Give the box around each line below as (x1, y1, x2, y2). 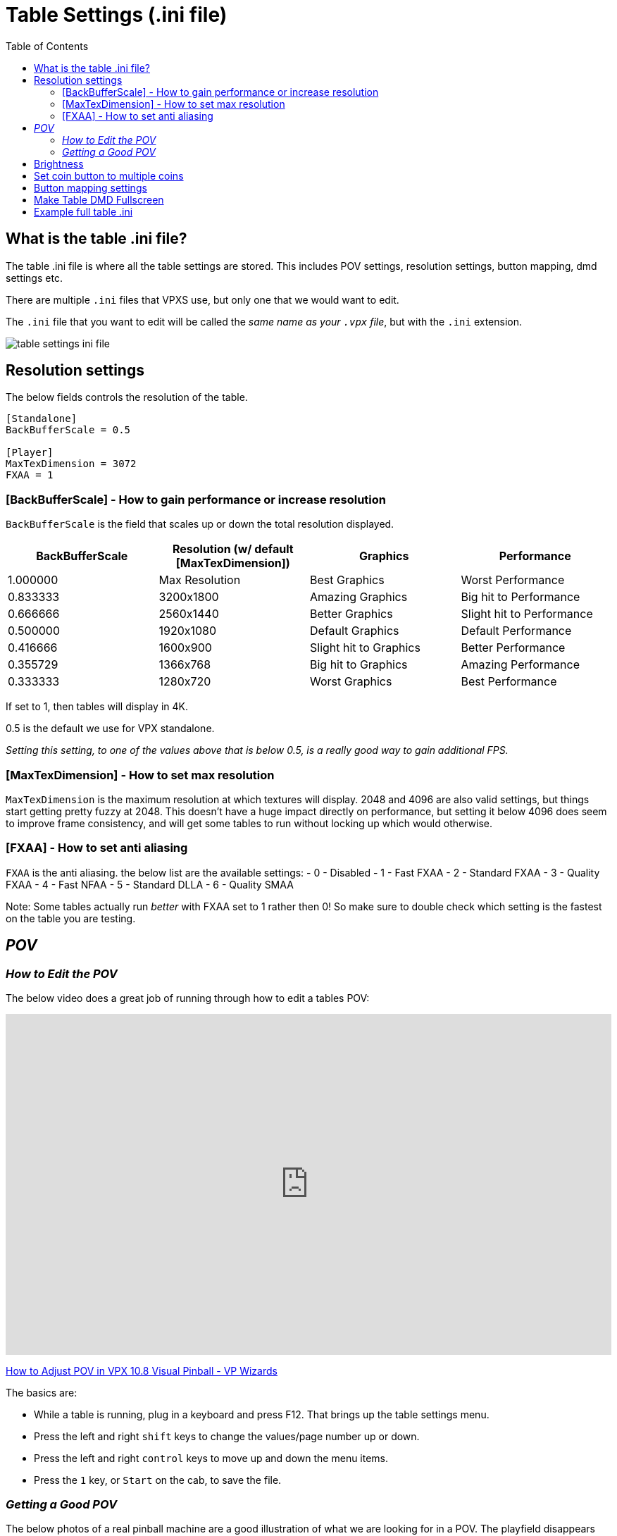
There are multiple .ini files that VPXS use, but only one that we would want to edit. (6, 293, 399, 306)
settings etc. (6, 271, 63, 284)
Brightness (34, 157, 84, 170)
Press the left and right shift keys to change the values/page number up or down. (34, 1430, 420, 1442)
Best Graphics (310, 573, 385, 588)
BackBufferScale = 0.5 (6, 424, 131, 436)
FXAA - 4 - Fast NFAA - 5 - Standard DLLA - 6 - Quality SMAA (6, 878, 294, 891)
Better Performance (461, 640, 566, 655)
